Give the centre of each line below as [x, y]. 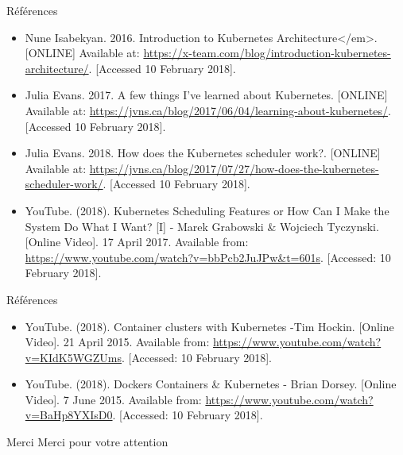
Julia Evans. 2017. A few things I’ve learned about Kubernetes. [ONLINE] [206, 95]
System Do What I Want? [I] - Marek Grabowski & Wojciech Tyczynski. [202, 226]
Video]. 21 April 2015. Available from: [117, 342]
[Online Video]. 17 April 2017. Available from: [137, 242]
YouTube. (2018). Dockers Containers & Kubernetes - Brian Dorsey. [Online [211, 384]
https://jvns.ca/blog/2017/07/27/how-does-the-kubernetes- [234, 168]
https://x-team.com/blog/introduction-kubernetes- [267, 53]
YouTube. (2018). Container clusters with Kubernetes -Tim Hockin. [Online [209, 326]
